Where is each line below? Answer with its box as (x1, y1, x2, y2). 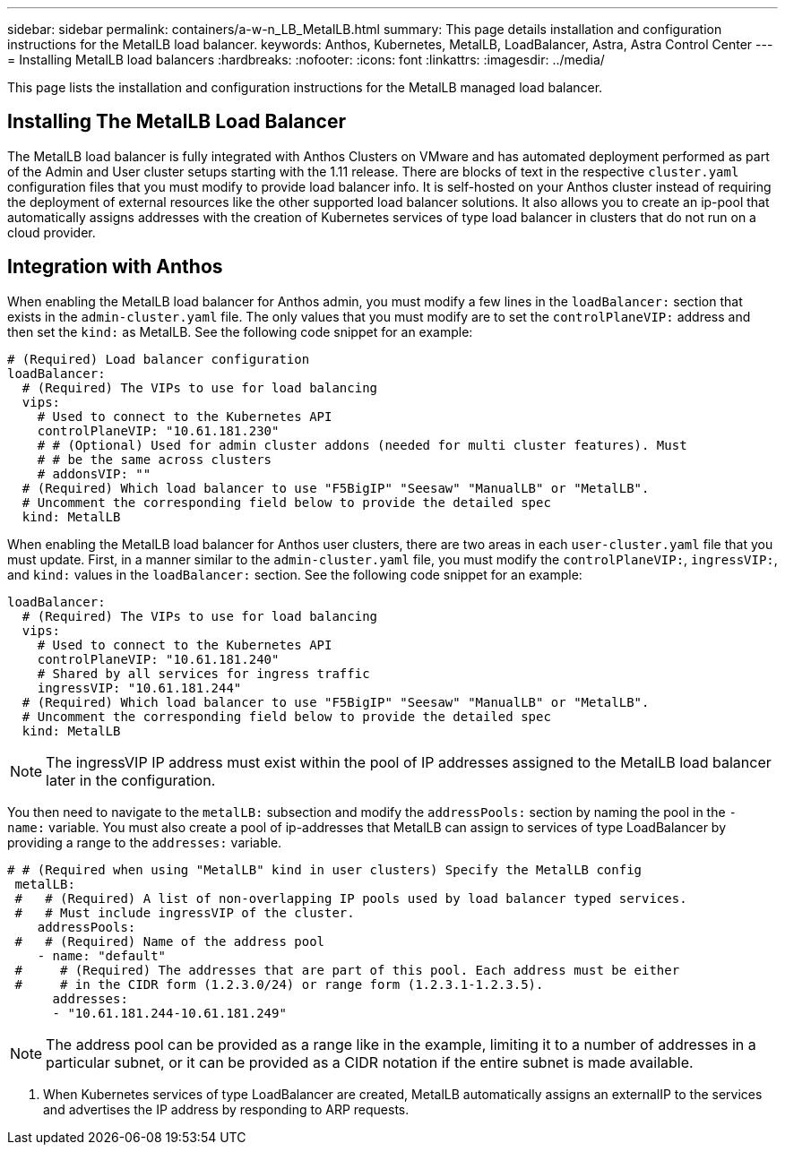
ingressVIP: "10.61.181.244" (37, 680, 242, 695)
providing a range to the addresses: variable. (7, 834, 282, 850)
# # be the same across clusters (37, 451, 272, 467)
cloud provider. (7, 224, 96, 240)
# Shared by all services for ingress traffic (37, 666, 370, 681)
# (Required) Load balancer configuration (7, 351, 310, 366)
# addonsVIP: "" (37, 466, 151, 481)
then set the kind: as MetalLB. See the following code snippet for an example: (7, 323, 473, 340)
